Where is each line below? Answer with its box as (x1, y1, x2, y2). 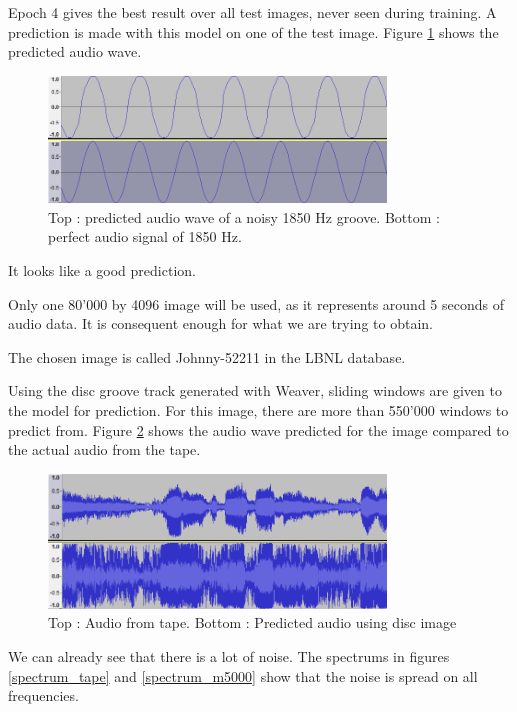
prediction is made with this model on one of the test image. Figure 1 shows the (8, 21, 499, 42)
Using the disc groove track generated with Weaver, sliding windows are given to (8, 380, 502, 401)
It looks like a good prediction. (8, 259, 196, 280)
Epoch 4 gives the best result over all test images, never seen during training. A (8, 2, 497, 22)
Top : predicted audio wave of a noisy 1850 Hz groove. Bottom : (48, 206, 440, 227)
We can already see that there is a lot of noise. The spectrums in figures (8, 645, 450, 666)
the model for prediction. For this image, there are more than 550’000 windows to (8, 399, 509, 420)
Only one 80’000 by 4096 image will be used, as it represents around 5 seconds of (8, 293, 504, 314)
